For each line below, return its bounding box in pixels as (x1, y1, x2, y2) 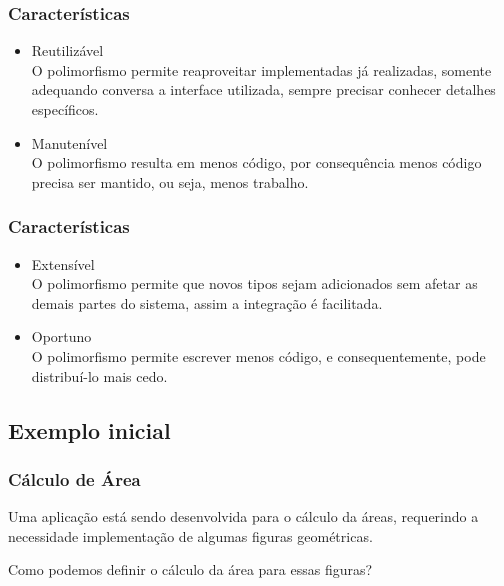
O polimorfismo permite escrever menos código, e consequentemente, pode (31, 345, 486, 366)
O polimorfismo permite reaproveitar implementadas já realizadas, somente (31, 59, 492, 80)
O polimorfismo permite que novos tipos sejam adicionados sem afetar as (31, 273, 478, 294)
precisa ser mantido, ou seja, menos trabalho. (31, 171, 309, 192)
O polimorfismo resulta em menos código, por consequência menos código (31, 152, 482, 173)
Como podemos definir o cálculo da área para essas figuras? (8, 559, 373, 580)
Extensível (31, 253, 95, 274)
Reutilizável (31, 40, 104, 61)
